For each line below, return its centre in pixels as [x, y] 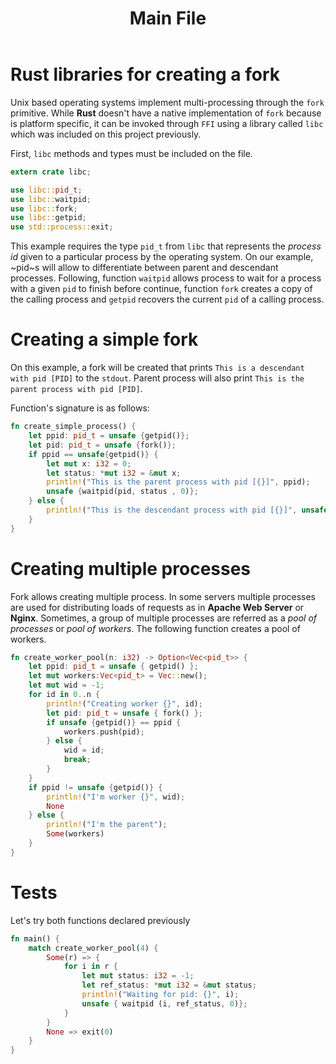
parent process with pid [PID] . [76, 389]
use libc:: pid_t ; [46, 190]
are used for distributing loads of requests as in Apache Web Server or [157, 607]
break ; [77, 760]
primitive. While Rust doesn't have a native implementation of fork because [166, 113]
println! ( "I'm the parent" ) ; [107, 825]
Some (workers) [75, 834]
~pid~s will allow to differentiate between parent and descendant [144, 268]
